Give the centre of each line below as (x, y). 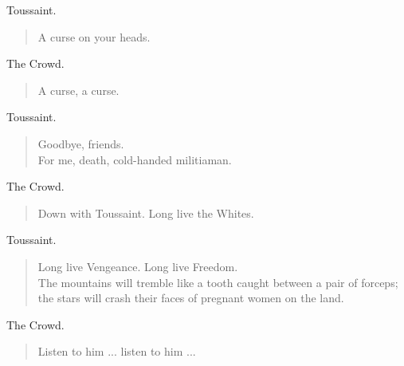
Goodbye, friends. (81, 143)
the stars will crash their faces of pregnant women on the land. (191, 298)
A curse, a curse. (78, 90)
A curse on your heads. (94, 36)
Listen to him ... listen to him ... (117, 351)
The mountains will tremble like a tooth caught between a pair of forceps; (218, 282)
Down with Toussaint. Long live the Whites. (146, 213)
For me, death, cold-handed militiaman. (135, 159)
